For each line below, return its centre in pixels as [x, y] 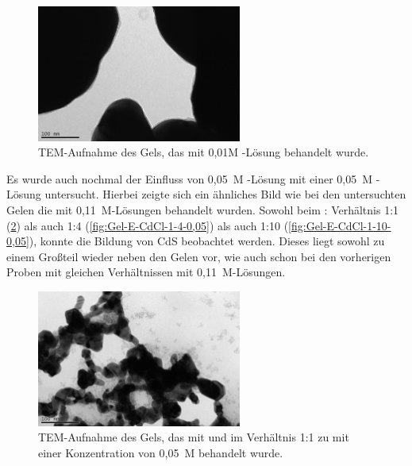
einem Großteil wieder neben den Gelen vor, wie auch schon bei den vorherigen [199, 256]
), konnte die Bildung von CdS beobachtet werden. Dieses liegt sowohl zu [207, 241]
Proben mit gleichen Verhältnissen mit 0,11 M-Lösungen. [146, 272]
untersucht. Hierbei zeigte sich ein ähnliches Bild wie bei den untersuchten [225, 194]
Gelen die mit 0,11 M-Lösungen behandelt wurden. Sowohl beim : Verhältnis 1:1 [203, 209]
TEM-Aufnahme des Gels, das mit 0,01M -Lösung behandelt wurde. [204, 152]
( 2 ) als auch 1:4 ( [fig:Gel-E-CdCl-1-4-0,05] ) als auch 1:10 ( [148, 225]
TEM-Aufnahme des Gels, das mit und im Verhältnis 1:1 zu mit [194, 437]
